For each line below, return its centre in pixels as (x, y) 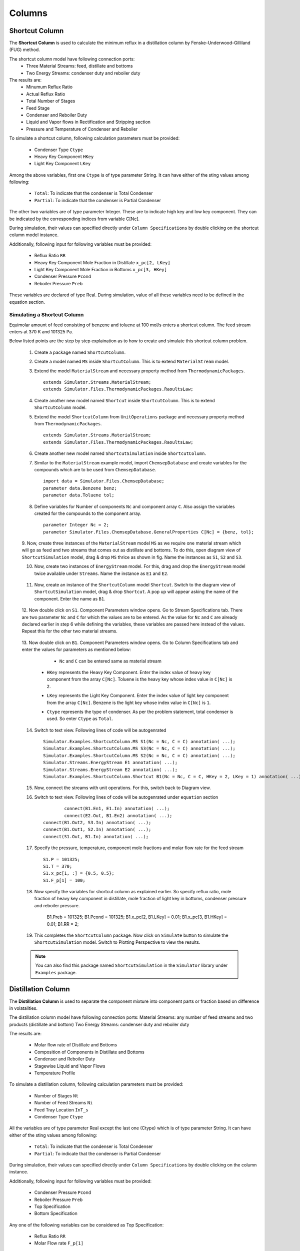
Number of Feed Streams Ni (63, 1103)
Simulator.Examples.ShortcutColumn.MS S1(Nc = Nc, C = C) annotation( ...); (139, 742)
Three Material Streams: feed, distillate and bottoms (79, 66)
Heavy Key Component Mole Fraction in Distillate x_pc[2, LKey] (102, 262)
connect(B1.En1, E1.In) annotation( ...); (117, 809)
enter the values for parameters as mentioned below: (76, 650)
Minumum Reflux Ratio (49, 87)
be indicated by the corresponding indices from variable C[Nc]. (74, 219)
